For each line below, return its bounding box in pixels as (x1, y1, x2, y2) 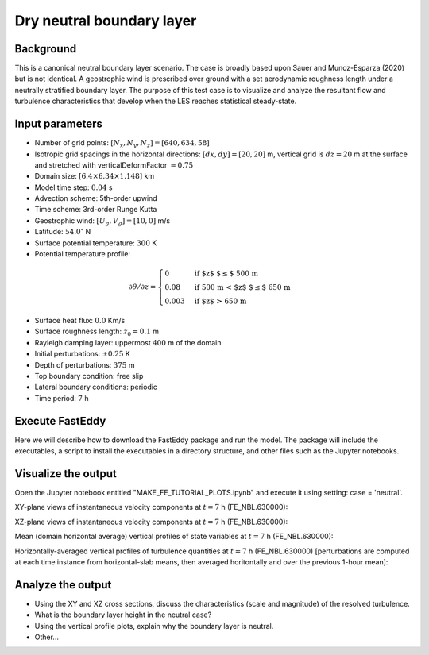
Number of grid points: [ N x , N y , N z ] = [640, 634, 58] (34, 138, 210, 149)
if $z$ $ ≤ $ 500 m (195, 269, 258, 278)
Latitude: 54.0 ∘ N (34, 226, 91, 237)
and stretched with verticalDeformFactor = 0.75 (34, 160, 194, 170)
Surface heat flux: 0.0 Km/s (34, 316, 126, 326)
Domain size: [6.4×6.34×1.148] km (34, 171, 155, 181)
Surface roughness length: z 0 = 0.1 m (34, 326, 159, 338)
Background (14, 42, 77, 56)
